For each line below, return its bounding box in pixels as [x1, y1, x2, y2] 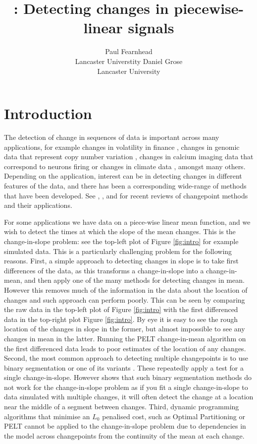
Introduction [4, 103, 92, 124]
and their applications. [4, 200, 72, 210]
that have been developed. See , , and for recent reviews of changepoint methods [4, 190, 248, 200]
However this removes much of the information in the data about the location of [4, 284, 248, 295]
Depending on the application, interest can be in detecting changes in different [4, 171, 242, 181]
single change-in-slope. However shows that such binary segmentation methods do [4, 372, 252, 382]
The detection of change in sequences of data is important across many [4, 132, 219, 142]
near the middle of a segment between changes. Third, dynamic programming [4, 401, 239, 412]
